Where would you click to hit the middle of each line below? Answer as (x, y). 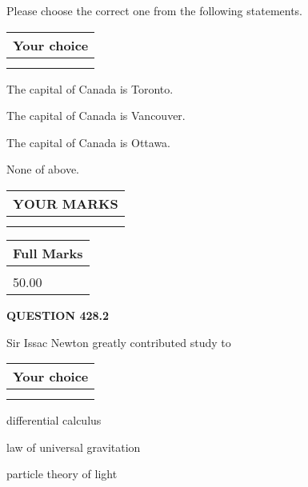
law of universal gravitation (74, 447)
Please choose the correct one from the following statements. (155, 10)
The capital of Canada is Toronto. (90, 88)
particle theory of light (62, 474)
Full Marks (48, 253)
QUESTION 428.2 (58, 315)
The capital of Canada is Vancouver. (96, 116)
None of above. (43, 169)
